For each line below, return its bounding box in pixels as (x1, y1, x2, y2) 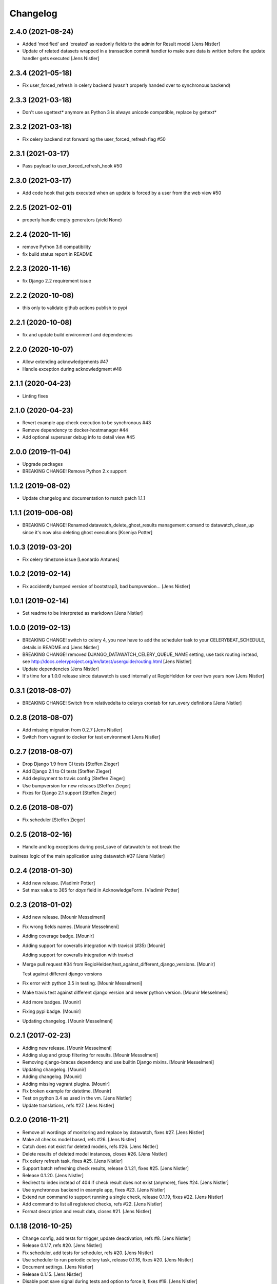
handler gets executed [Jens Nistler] (22, 55, 100, 61)
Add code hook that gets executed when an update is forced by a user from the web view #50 (22, 190, 222, 196)
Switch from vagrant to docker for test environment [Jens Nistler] (22, 734, 161, 740)
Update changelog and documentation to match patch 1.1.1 (22, 495, 146, 501)
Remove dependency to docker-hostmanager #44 (22, 427, 128, 433)
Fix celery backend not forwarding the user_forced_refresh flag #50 (22, 136, 166, 142)
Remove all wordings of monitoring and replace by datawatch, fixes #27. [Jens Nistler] (22, 1129, 205, 1135)
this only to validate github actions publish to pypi (22, 305, 127, 311)
